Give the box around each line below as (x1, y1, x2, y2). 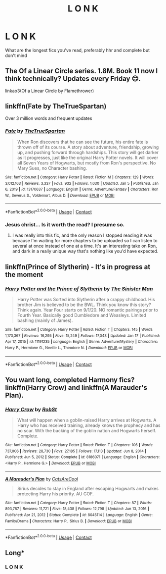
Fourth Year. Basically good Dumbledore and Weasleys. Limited (17, 313, 147, 318)
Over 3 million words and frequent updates (5, 115, 92, 121)
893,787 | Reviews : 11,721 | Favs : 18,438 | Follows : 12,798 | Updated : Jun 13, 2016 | (5, 506, 149, 512)
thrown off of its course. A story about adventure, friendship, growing (17, 144, 159, 150)
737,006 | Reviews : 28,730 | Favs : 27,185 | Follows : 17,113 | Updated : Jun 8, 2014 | (5, 449, 147, 454)
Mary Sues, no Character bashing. (17, 165, 87, 171)
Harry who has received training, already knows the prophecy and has (17, 422, 161, 428)
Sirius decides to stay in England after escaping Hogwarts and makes (17, 485, 159, 491)
